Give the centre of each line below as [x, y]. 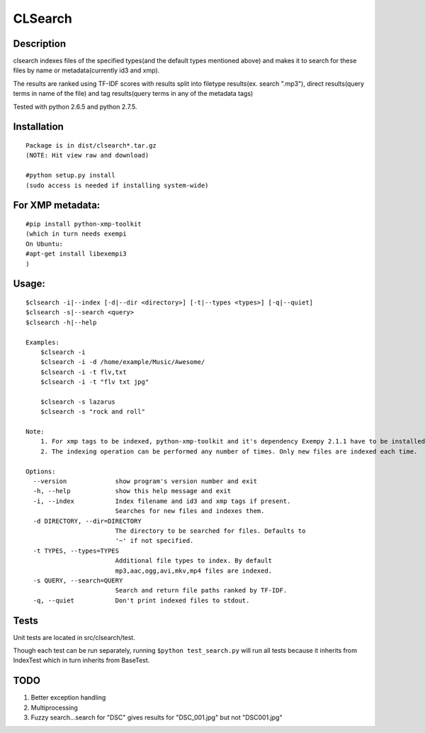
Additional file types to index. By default [194, 561]
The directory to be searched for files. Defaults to [210, 531]
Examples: [42, 342]
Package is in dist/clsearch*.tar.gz [91, 146]
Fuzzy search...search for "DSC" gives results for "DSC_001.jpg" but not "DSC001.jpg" [157, 717]
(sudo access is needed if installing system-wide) [117, 185]
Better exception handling [68, 698]
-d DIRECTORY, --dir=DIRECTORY [87, 521]
